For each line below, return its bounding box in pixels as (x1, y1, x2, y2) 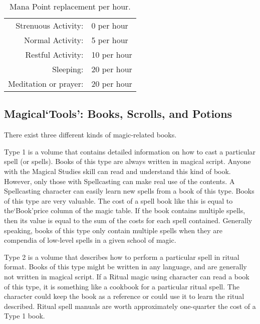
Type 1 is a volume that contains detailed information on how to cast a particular (4, 146, 256, 156)
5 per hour (91, 34, 128, 46)
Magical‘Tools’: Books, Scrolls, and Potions (4, 106, 232, 121)
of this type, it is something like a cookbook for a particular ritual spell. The (4, 281, 239, 291)
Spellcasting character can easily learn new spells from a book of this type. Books (4, 186, 254, 196)
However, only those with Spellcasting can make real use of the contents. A (4, 176, 235, 186)
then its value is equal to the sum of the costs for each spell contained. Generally (4, 215, 252, 225)
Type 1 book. (4, 310, 45, 321)
